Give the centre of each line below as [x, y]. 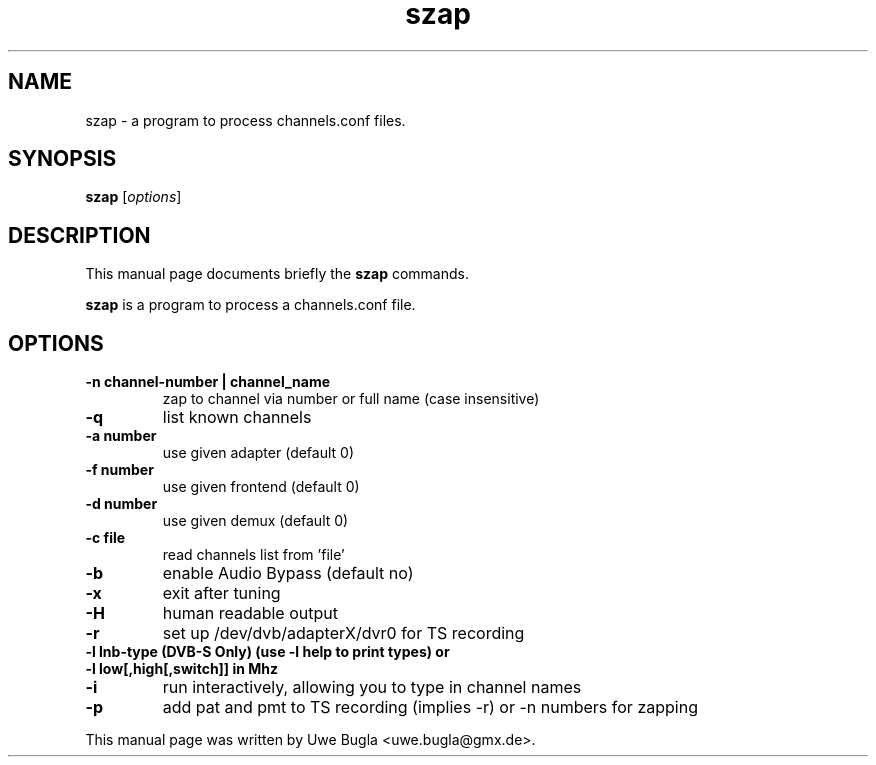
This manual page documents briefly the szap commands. [277, 274]
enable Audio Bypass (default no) [288, 573]
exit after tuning [221, 593]
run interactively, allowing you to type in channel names [372, 687]
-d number [121, 504]
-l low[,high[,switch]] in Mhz [182, 669]
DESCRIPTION [79, 235]
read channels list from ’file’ [253, 555]
